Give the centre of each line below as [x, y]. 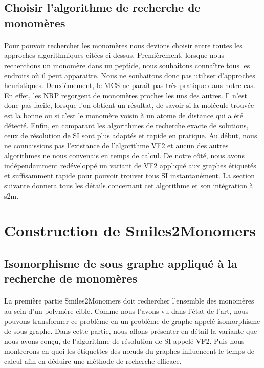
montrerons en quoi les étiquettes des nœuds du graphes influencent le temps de [129, 351]
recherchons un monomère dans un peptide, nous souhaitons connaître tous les [127, 65]
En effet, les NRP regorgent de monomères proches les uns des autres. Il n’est [126, 95]
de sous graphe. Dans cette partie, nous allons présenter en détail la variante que [131, 331]
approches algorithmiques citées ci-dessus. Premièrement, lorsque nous [114, 55]
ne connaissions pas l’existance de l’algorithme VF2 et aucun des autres [116, 145]
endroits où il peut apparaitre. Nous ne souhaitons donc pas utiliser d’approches [130, 75]
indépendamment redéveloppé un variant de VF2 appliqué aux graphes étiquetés [130, 165]
